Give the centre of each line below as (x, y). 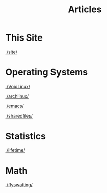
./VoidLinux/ (18, 86)
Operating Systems (47, 72)
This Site (24, 38)
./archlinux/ (17, 96)
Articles (85, 9)
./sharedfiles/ (19, 115)
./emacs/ (14, 106)
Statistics (26, 137)
